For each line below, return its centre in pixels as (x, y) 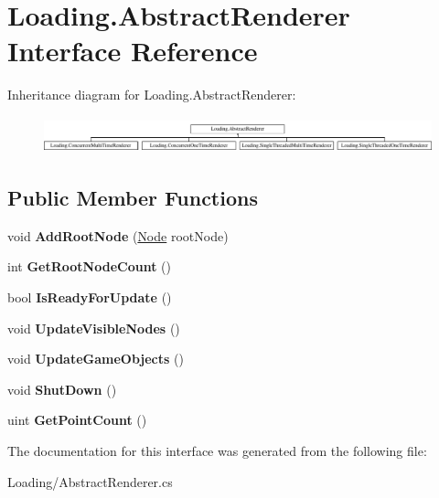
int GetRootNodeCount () (89, 266)
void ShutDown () (62, 389)
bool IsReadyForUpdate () (90, 297)
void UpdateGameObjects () (96, 359)
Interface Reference (133, 51)
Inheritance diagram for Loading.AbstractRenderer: (152, 95)
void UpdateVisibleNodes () (94, 328)
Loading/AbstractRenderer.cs (90, 481)
